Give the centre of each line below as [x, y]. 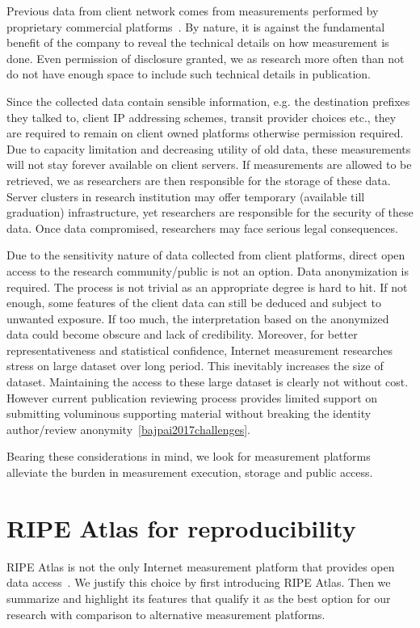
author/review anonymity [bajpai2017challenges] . [128, 429]
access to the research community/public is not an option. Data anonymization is [208, 270]
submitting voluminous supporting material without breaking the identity [189, 413]
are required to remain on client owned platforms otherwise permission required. [205, 133]
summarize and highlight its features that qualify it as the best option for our [199, 598]
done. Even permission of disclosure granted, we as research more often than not [206, 58]
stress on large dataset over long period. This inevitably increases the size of [195, 366]
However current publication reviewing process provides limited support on [192, 397]
